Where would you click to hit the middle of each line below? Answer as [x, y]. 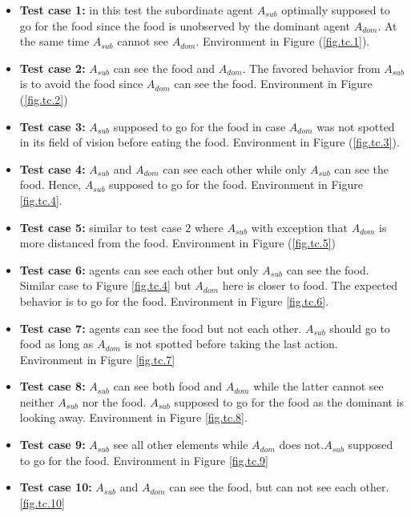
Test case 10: [56, 487]
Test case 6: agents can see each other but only [139, 269]
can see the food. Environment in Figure [273, 84]
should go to [360, 328]
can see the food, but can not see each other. [279, 487]
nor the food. [114, 401]
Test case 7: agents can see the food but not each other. [161, 328]
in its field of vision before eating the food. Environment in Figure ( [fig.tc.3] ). [210, 142]
